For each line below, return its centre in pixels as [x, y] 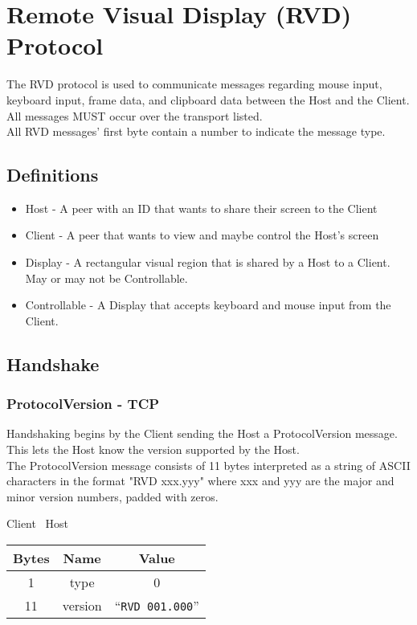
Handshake [53, 364]
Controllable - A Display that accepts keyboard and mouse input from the [208, 305]
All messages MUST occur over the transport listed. [135, 115]
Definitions [53, 175]
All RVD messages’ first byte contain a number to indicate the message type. [196, 131]
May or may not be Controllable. [106, 278]
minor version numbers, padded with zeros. [112, 496]
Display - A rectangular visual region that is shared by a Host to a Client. [208, 262]
